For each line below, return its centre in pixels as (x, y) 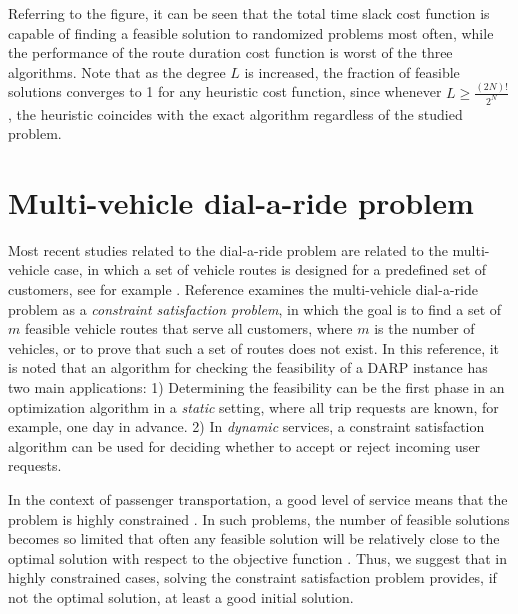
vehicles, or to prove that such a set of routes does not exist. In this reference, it (254, 347)
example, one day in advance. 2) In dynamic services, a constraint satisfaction (246, 426)
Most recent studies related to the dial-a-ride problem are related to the (228, 249)
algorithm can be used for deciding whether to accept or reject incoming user (244, 445)
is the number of (424, 328)
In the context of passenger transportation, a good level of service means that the (258, 499)
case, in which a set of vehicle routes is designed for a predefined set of (270, 269)
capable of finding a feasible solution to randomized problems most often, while (251, 32)
